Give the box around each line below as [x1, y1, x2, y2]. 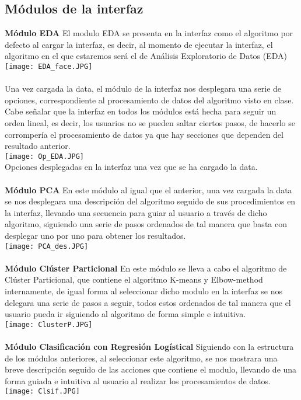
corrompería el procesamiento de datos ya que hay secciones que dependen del [5, 128, 283, 140]
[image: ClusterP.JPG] [5, 320, 93, 329]
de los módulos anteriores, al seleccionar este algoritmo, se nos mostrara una [5, 352, 278, 364]
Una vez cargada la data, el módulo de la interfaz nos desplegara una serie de [5, 82, 282, 95]
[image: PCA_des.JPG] [5, 242, 89, 251]
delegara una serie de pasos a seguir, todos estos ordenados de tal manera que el [5, 296, 291, 308]
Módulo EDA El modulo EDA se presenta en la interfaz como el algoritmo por [5, 27, 293, 39]
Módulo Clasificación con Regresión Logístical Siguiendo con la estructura [5, 340, 294, 353]
